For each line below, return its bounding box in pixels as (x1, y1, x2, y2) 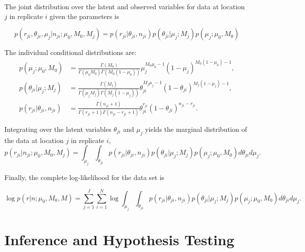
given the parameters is (50, 11, 119, 21)
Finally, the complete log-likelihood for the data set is (4, 172, 164, 182)
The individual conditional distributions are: (4, 47, 137, 57)
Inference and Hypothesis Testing (4, 230, 234, 250)
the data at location (4, 135, 64, 145)
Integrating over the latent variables (4, 124, 111, 134)
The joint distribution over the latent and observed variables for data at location (4, 1, 245, 11)
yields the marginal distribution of (145, 124, 247, 134)
